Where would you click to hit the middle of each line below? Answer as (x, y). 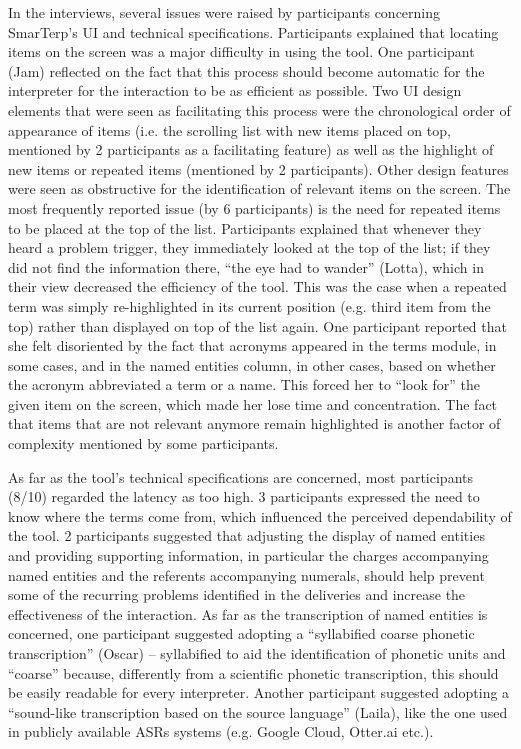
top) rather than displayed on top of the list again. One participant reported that (257, 325)
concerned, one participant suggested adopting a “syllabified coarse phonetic (241, 633)
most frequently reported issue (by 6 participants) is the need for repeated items (254, 207)
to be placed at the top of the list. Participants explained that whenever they (245, 227)
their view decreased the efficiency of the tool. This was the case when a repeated (257, 286)
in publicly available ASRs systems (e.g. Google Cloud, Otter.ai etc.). (221, 731)
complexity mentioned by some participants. (143, 443)
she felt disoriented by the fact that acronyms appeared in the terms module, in (252, 345)
